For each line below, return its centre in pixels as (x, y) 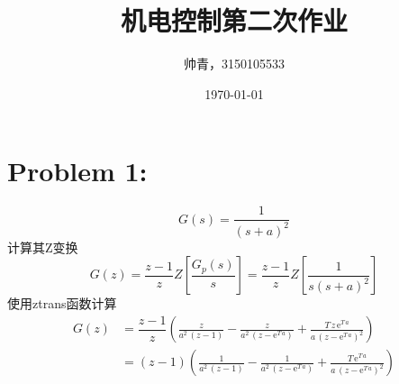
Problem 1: (77, 171)
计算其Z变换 (43, 247)
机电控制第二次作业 (234, 20)
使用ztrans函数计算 (62, 303)
